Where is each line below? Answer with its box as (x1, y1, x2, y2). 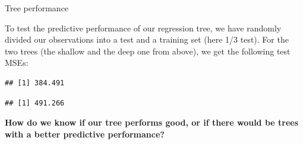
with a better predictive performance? (5, 127, 165, 140)
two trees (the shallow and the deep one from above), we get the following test (5, 44, 291, 57)
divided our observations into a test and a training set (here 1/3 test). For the (5, 33, 289, 46)
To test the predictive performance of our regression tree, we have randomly (5, 21, 282, 34)
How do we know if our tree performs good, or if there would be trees (5, 116, 299, 129)
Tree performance (5, 2, 69, 14)
